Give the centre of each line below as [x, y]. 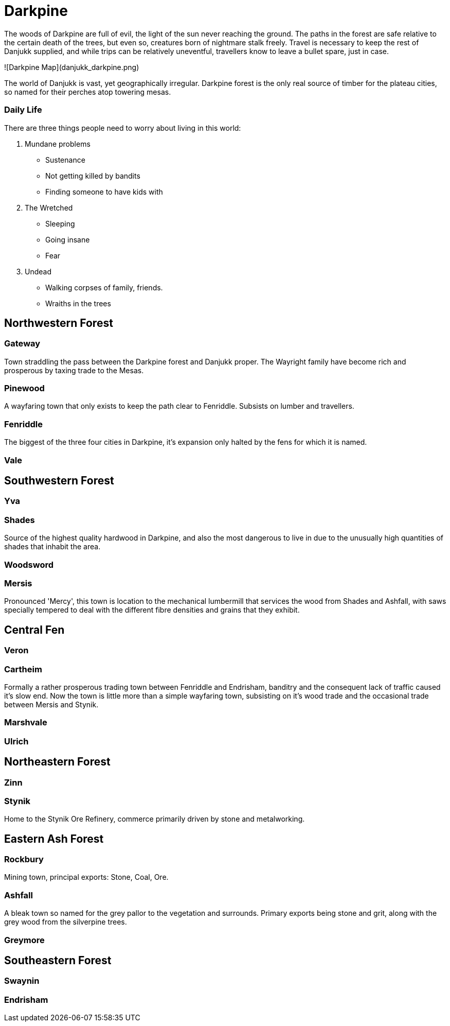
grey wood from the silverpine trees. [66, 922]
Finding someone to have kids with [104, 192]
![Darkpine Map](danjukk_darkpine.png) [72, 67]
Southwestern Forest [59, 481]
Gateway [22, 344]
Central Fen [34, 630]
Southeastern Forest [58, 961]
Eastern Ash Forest [54, 839]
